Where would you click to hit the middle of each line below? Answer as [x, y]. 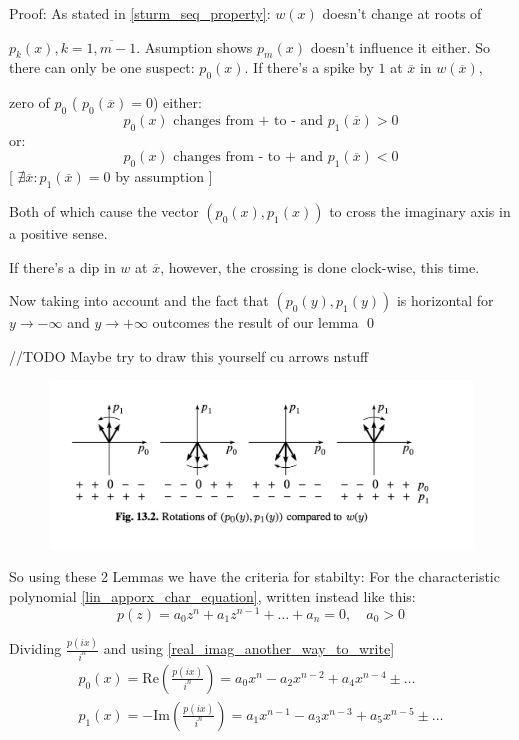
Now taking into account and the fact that [139, 300]
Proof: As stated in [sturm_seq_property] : [140, 13]
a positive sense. [58, 232]
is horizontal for [445, 300]
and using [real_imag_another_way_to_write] [249, 648]
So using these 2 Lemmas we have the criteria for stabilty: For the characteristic [254, 576]
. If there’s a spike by [309, 67]
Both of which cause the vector [104, 210]
